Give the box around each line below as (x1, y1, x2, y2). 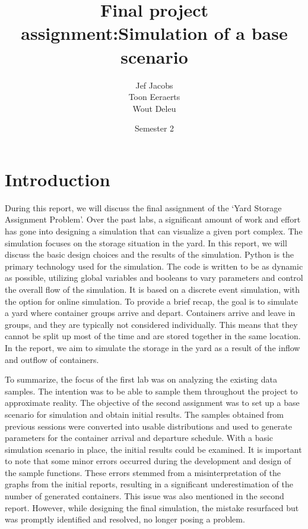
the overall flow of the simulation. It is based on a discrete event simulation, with (5, 283, 300, 295)
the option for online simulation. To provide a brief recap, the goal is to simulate (5, 295, 298, 307)
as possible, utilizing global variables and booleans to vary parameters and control (5, 271, 303, 284)
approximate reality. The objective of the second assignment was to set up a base (5, 396, 300, 409)
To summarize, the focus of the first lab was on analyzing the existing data (5, 373, 277, 386)
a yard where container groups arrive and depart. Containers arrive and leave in (5, 306, 296, 319)
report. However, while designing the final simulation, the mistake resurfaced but (5, 501, 299, 514)
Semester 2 (134, 122, 174, 134)
